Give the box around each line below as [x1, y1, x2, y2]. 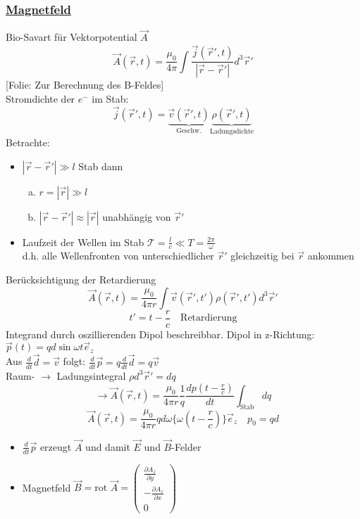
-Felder [171, 439, 201, 454]
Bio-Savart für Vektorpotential [6, 30, 137, 44]
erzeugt [39, 439, 72, 454]
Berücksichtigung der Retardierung [6, 271, 156, 286]
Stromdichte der [6, 91, 75, 105]
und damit [85, 439, 130, 454]
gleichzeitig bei [230, 248, 294, 263]
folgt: [63, 354, 86, 369]
